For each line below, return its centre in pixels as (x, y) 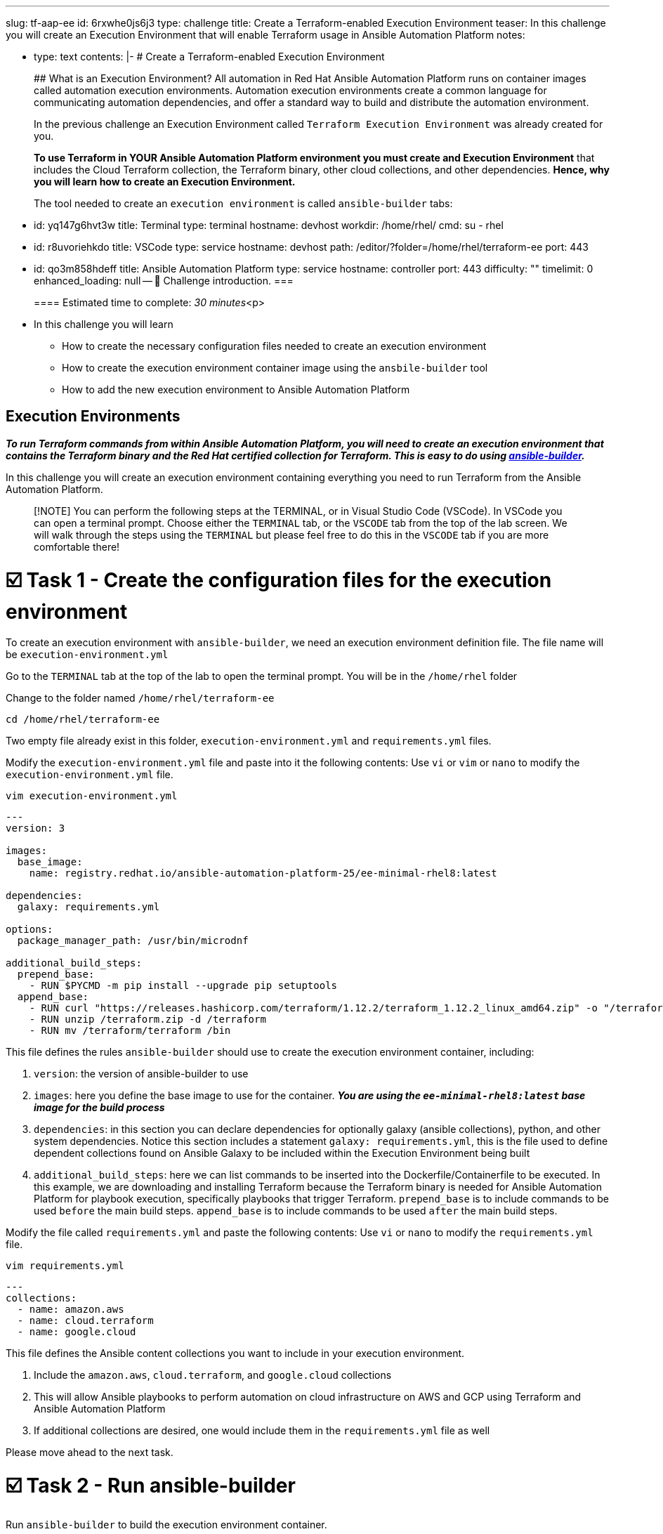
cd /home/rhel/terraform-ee (83, 720)
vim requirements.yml (65, 1266)
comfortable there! (77, 546)
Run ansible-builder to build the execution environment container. (166, 1524)
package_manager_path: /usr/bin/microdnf (133, 941)
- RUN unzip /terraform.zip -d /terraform (147, 1020)
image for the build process (99, 1108)
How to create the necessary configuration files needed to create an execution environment (274, 346)
